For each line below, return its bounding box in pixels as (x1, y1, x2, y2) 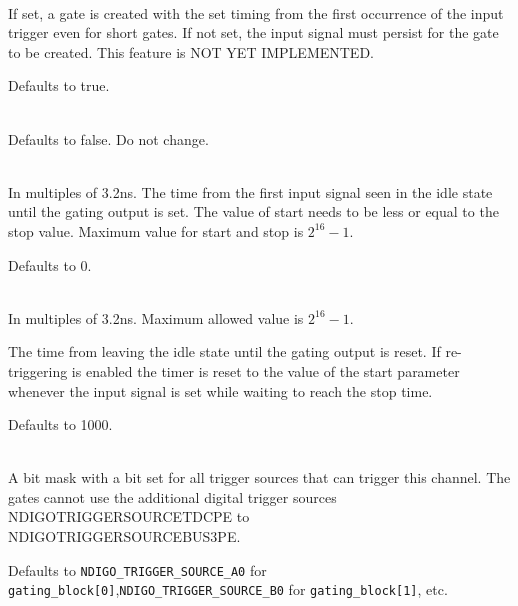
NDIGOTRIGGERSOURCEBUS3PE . (8, 526, 241, 547)
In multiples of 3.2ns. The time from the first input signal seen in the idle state (8, 181, 493, 202)
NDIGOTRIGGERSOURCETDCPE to (8, 506, 250, 527)
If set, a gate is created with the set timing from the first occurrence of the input (8, 2, 504, 23)
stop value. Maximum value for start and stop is (8, 220, 304, 241)
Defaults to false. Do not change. (8, 128, 209, 149)
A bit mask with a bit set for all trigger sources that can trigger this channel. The (8, 467, 511, 488)
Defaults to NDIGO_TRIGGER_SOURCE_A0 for (8, 559, 267, 580)
